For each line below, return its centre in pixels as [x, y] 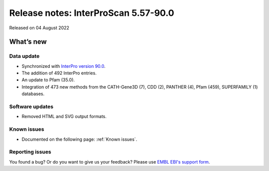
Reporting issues [30, 152]
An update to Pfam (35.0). [48, 80]
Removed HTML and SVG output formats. [64, 116]
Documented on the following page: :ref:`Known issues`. [79, 139]
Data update [24, 56]
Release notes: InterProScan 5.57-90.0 [92, 13]
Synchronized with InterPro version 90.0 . [64, 66]
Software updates [31, 107]
